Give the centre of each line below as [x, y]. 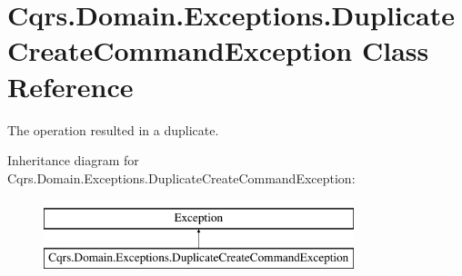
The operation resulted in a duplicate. [113, 129]
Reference [70, 86]
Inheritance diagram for [73, 160]
